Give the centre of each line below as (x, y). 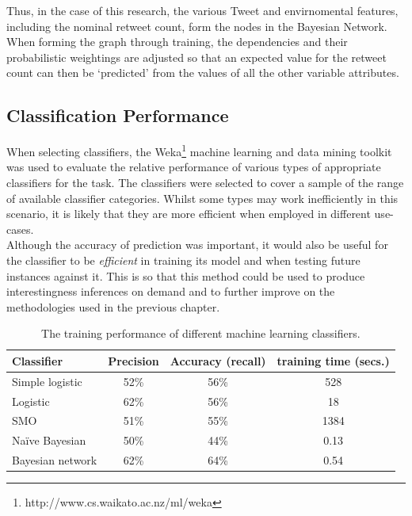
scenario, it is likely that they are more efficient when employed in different (189, 214)
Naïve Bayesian (49, 440)
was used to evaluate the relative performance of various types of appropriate (194, 167)
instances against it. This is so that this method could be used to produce (186, 275)
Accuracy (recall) (218, 360)
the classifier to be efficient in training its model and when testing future (183, 260)
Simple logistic (47, 381)
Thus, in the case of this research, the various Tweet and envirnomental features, (202, 10)
